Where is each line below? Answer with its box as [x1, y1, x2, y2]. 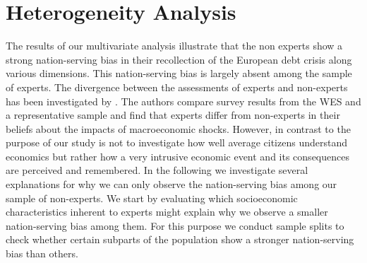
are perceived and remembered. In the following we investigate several [6, 163, 308, 177]
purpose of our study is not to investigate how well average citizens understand [6, 135, 347, 150]
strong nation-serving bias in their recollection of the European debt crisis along [6, 52, 352, 66]
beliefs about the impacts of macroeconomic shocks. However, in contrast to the [6, 121, 351, 136]
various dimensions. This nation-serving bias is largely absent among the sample [6, 66, 352, 81]
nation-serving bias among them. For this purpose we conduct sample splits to [6, 218, 344, 233]
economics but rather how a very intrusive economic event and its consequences [6, 148, 349, 163]
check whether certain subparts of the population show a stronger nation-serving [6, 232, 354, 247]
